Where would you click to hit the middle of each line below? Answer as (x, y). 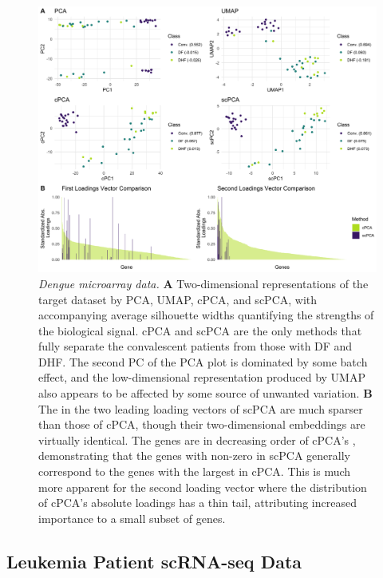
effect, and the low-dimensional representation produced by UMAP (202, 377)
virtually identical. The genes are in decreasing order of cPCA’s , (197, 439)
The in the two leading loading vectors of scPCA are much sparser (201, 408)
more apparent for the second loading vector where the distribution (203, 487)
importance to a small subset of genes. (132, 518)
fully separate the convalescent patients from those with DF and (195, 346)
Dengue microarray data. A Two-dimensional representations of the (203, 283)
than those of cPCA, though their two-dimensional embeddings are (202, 424)
